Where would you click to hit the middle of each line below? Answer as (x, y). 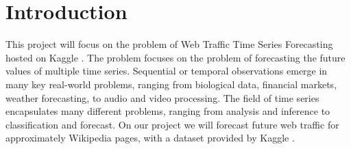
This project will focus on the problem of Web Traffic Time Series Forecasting (169, 44)
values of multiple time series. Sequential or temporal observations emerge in (167, 71)
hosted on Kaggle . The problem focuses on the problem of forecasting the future (175, 57)
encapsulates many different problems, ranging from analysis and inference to (168, 111)
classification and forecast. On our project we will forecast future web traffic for (172, 124)
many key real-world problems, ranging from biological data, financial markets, (171, 84)
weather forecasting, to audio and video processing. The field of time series (162, 97)
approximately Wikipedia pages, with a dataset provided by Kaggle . (150, 138)
